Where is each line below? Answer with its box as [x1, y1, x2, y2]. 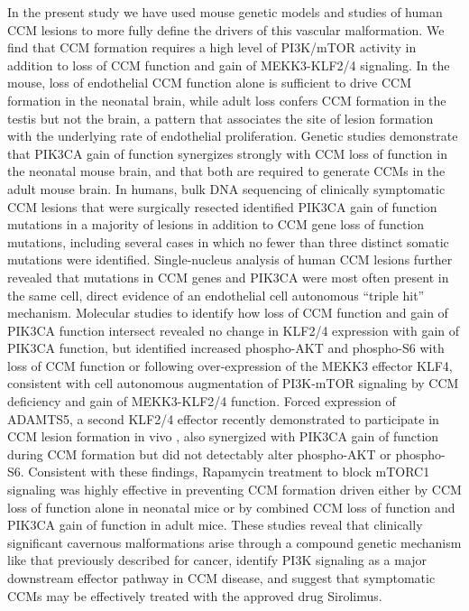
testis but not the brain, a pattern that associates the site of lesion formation [7, 108, 434, 127]
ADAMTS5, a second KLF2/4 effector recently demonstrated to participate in [7, 409, 439, 428]
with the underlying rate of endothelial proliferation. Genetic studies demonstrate [7, 126, 458, 145]
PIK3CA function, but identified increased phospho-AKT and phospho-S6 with [7, 338, 445, 357]
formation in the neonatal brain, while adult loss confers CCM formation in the [7, 90, 446, 109]
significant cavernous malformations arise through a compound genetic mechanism [7, 532, 462, 551]
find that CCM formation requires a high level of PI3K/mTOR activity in [7, 38, 417, 57]
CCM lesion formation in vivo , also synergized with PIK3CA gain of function [7, 427, 439, 446]
